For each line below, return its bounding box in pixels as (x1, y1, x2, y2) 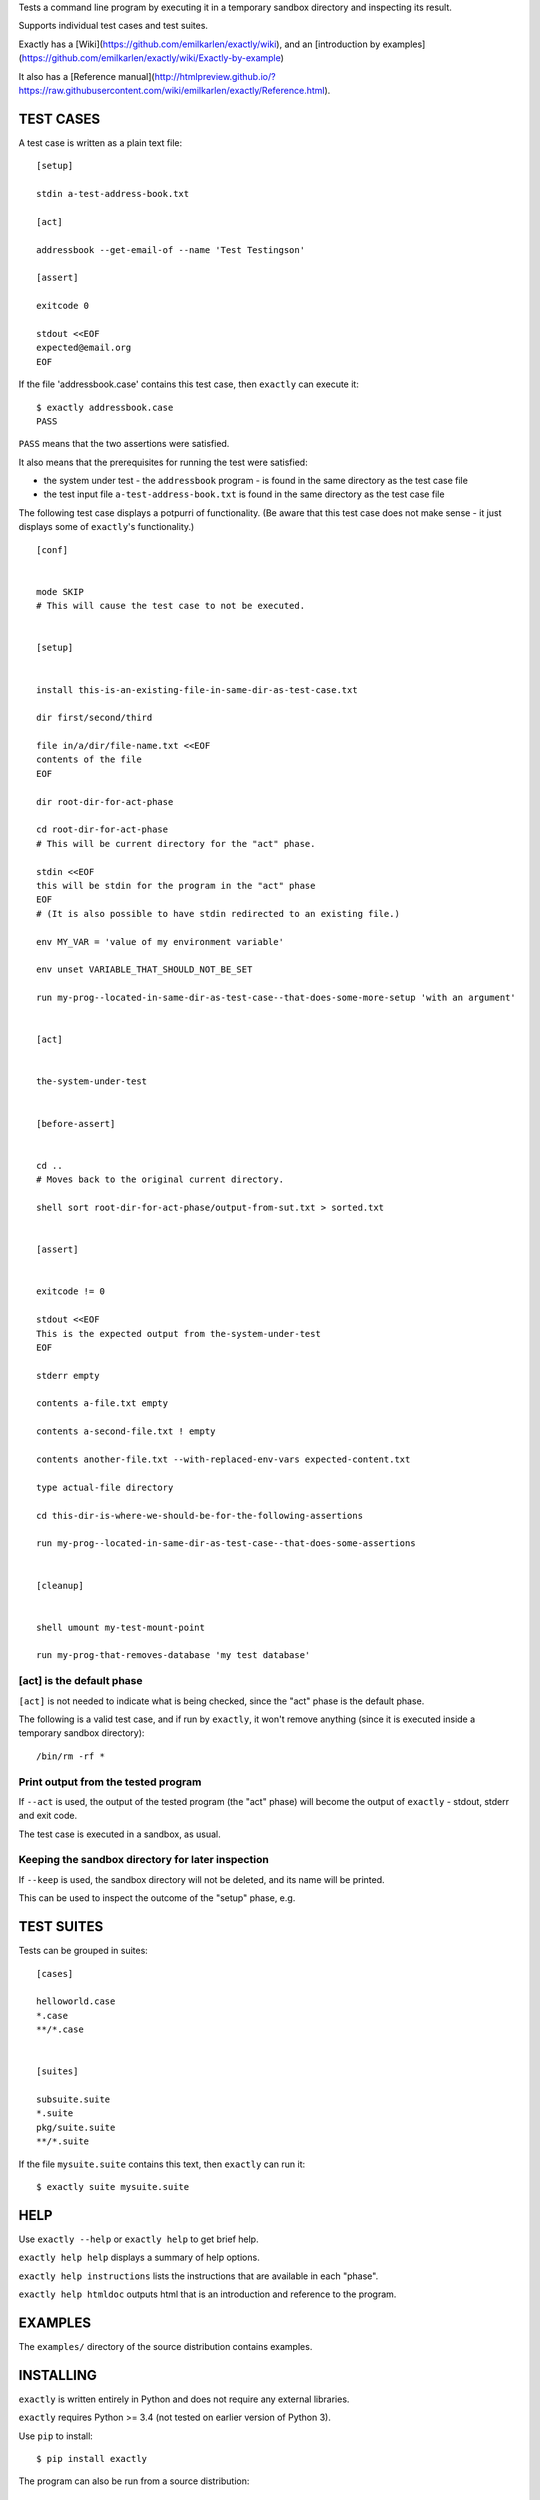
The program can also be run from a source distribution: (18, 2475, 250, 2487)
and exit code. (18, 1810, 78, 1822)
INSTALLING (18, 2366, 97, 2384)
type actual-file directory (36, 1481, 174, 1493)
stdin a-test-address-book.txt (36, 188, 190, 200)
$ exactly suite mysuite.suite (36, 2181, 190, 2193)
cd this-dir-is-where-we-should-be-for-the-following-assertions (36, 1510, 364, 1521)
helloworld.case (36, 1996, 116, 2007)
